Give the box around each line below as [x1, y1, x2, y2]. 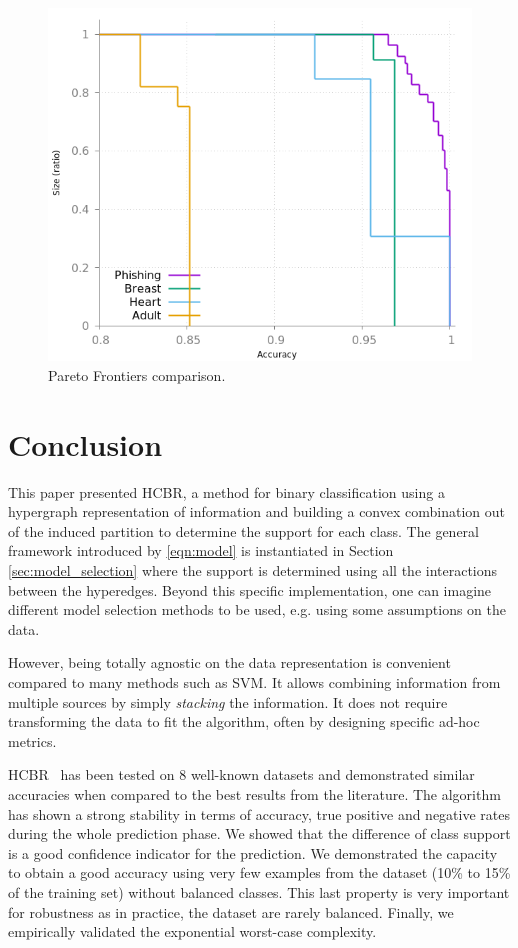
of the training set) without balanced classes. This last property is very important [8, 881, 510, 902]
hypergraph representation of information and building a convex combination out [8, 501, 505, 522]
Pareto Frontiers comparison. [48, 364, 226, 385]
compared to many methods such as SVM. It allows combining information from [8, 671, 501, 692]
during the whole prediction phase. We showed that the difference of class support [8, 823, 511, 844]
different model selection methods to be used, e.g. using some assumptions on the [8, 599, 506, 620]
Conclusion [8, 423, 163, 464]
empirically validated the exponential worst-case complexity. [8, 921, 377, 942]
